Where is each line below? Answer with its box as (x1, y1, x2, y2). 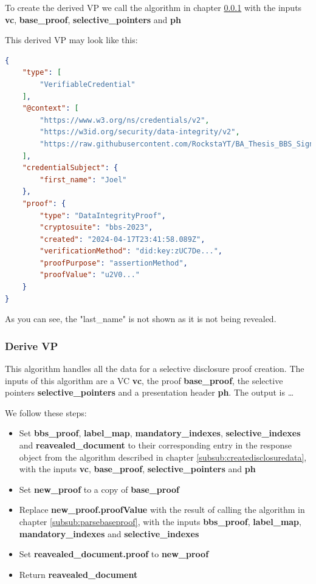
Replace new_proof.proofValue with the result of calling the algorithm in (19, 503, 305, 516)
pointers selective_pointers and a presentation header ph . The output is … (5, 386, 294, 399)
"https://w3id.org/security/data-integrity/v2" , (39, 128, 240, 137)
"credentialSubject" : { (22, 163, 118, 173)
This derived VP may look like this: (5, 33, 138, 46)
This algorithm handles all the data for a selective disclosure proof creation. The (5, 362, 304, 375)
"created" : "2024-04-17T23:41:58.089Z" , (39, 235, 205, 244)
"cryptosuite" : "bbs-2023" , (39, 223, 153, 232)
